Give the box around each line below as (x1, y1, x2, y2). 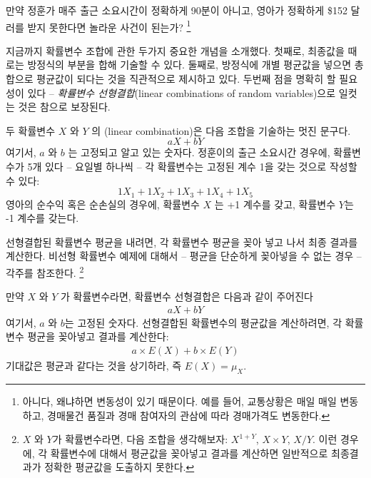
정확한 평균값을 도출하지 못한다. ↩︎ (44, 459, 195, 474)
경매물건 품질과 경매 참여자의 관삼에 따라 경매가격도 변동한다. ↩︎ (47, 407, 330, 422)
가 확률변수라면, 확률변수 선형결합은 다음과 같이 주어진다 (61, 289, 313, 304)
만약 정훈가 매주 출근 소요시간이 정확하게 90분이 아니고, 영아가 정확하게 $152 (6, 3, 347, 17)
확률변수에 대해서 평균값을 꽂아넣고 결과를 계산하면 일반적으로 (50, 445, 328, 460)
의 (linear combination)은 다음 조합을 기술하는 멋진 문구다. (91, 123, 351, 138)
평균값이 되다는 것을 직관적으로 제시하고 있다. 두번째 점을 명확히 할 (36, 71, 336, 86)
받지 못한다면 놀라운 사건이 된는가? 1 (27, 17, 191, 34)
